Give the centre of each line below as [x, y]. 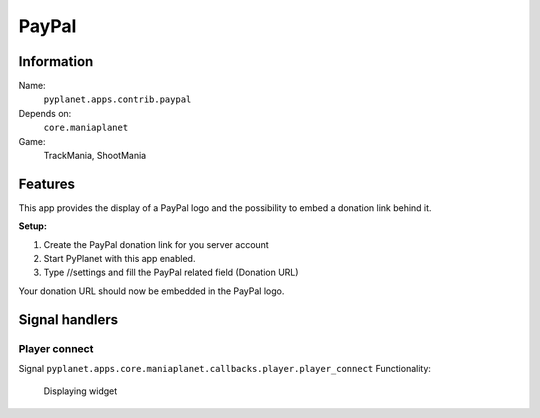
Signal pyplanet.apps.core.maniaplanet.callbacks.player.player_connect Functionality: [225, 369]
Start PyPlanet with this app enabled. [119, 259]
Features [46, 183]
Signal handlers [68, 319]
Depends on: [45, 113]
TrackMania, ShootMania [95, 156]
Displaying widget [80, 391]
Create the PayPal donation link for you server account [156, 244]
